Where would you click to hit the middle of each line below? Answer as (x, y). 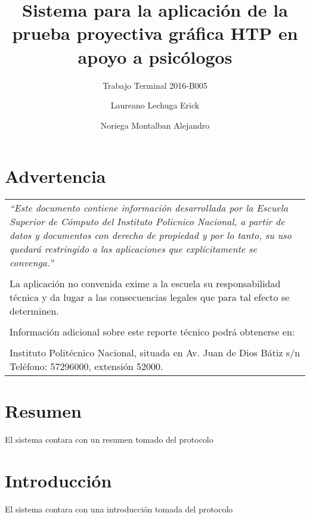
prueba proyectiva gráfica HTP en (155, 33)
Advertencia (55, 176)
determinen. (34, 311)
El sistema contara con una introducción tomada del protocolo (119, 509)
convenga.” (32, 263)
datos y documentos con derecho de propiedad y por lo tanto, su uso (151, 235)
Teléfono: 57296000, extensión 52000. (86, 366)
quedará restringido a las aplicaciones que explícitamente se (133, 249)
